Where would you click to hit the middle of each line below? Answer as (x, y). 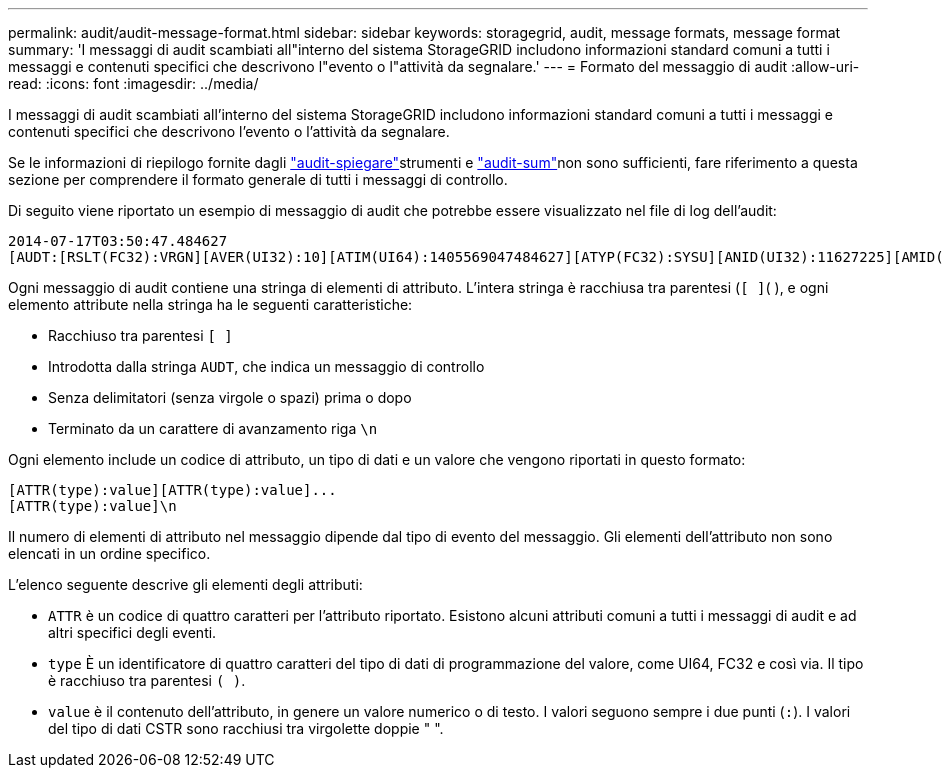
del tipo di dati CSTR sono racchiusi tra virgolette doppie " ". (246, 728)
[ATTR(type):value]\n (92, 506)
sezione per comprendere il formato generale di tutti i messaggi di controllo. (258, 179)
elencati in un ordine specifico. (109, 553)
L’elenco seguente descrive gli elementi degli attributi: (185, 584)
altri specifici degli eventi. (132, 632)
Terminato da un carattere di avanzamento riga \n (213, 428)
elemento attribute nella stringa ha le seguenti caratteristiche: (210, 304)
